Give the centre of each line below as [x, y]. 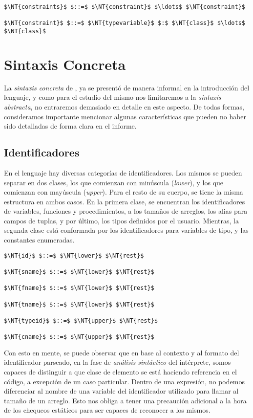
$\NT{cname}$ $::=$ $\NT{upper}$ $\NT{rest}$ [79, 337]
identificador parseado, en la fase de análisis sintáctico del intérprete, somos [117, 362]
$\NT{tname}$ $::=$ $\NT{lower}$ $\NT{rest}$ [79, 304]
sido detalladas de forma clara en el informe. [70, 126]
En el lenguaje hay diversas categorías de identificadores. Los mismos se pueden [123, 172]
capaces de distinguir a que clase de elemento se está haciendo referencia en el [120, 372]
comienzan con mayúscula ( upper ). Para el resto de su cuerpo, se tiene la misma [124, 192]
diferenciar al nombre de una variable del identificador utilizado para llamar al [121, 391]
